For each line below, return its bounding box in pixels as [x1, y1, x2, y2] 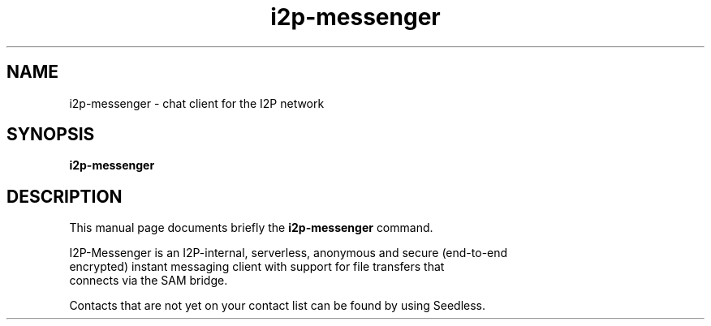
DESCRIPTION [6, 186, 123, 207]
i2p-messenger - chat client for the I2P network [69, 96, 325, 110]
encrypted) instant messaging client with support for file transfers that [69, 260, 445, 274]
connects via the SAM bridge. [69, 273, 228, 288]
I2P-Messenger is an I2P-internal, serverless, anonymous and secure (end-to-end [69, 246, 508, 260]
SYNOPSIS [6, 124, 95, 145]
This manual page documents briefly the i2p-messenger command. [69, 221, 433, 235]
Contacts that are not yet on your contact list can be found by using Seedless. [69, 298, 486, 313]
